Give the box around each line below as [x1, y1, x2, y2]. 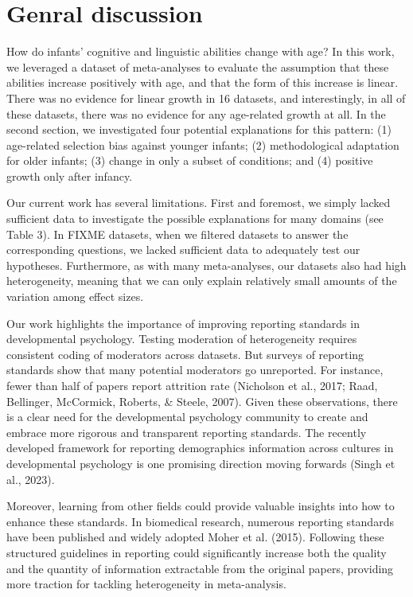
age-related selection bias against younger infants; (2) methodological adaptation [6, 136, 399, 153]
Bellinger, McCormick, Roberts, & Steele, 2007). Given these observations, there [6, 392, 398, 409]
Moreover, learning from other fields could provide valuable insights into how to [6, 497, 395, 514]
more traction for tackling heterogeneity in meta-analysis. [6, 576, 286, 592]
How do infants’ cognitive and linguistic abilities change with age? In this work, [6, 43, 395, 60]
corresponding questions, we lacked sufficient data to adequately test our [6, 241, 360, 258]
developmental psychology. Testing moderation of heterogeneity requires [6, 330, 357, 347]
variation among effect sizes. [6, 288, 144, 305]
